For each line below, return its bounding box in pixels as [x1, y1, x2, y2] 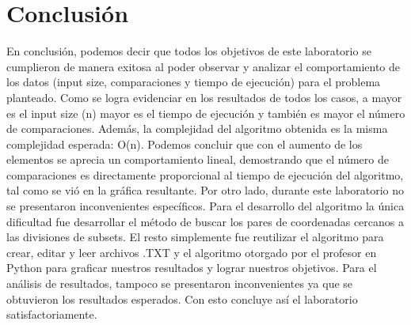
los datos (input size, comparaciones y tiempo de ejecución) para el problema [6, 74, 381, 90]
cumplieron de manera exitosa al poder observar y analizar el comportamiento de [6, 58, 401, 74]
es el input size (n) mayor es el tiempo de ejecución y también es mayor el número [6, 104, 405, 121]
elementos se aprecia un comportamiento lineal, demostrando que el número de [6, 151, 389, 168]
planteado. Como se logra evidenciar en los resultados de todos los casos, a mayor [6, 89, 402, 105]
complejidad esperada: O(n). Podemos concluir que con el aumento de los [6, 135, 363, 152]
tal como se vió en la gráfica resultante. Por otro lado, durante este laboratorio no [6, 182, 404, 198]
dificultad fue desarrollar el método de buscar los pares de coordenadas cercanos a [6, 213, 404, 229]
